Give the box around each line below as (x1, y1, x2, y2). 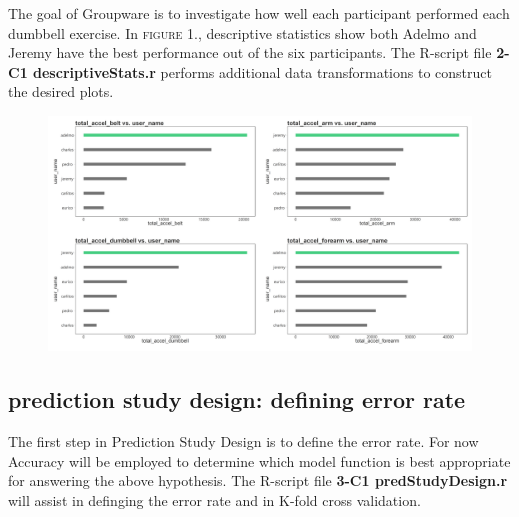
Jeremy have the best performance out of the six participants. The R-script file (8, 42, 492, 63)
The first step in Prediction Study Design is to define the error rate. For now (8, 430, 479, 451)
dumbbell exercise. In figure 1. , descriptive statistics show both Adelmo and (8, 22, 477, 43)
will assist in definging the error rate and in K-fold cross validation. (8, 489, 421, 510)
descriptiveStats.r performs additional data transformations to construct (33, 61, 492, 82)
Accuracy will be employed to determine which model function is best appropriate (8, 450, 511, 471)
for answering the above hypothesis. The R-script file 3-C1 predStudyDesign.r (8, 470, 508, 491)
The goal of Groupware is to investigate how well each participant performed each (8, 3, 510, 23)
